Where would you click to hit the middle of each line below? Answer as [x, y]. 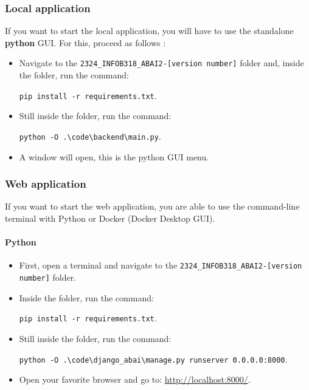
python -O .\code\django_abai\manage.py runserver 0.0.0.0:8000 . [153, 359]
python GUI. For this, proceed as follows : [85, 42]
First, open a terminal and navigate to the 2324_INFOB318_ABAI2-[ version [161, 265]
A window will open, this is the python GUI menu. [114, 156]
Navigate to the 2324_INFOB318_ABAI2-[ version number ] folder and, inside [161, 63]
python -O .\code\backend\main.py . [90, 136]
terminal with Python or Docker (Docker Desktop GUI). [110, 218]
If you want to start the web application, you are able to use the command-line [152, 206]
